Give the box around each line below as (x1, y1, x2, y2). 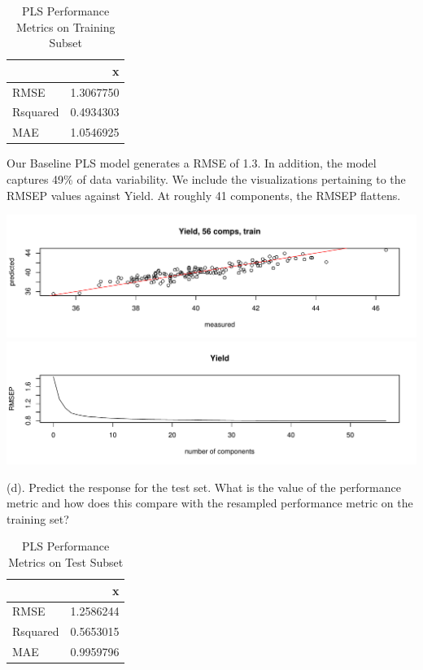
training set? (7, 510, 69, 527)
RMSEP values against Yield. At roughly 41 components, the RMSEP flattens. (7, 186, 401, 203)
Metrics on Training (15, 18, 116, 35)
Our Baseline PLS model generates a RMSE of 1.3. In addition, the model (7, 154, 377, 172)
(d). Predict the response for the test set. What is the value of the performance (7, 478, 401, 495)
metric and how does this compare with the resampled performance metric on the (7, 494, 413, 511)
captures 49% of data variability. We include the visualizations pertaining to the (7, 171, 406, 187)
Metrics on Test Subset (8, 553, 124, 570)
